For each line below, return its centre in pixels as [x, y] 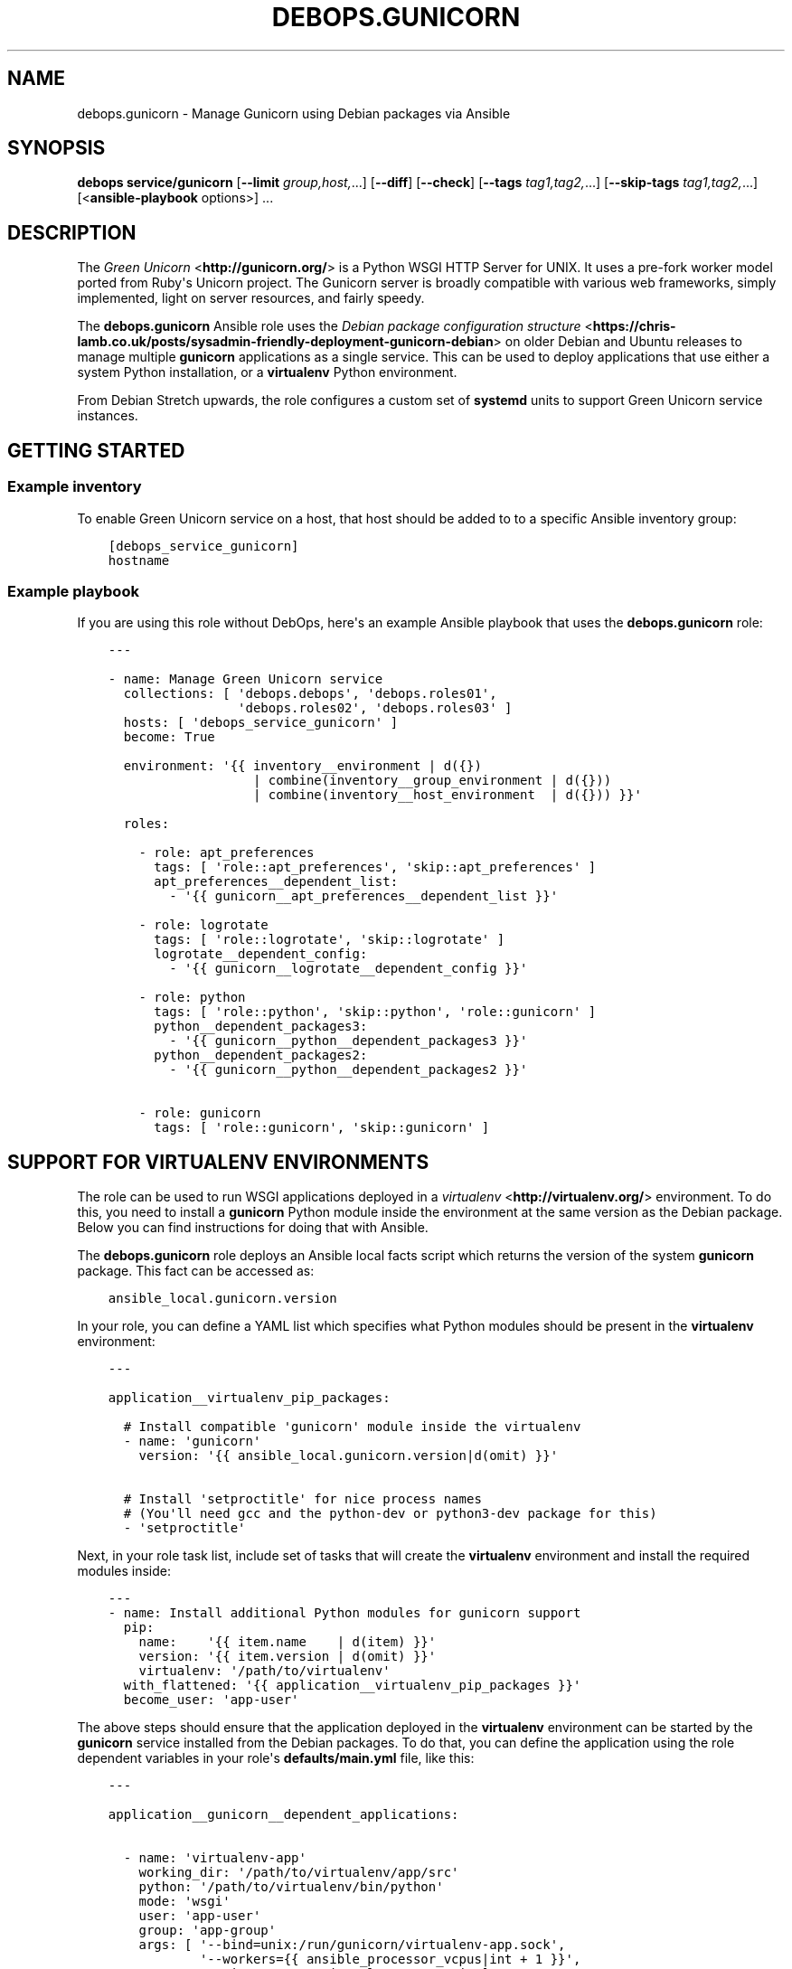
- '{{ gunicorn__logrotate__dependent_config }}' [349, 969]
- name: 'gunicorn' [192, 1441]
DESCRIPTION [72, 232]
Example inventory [75, 487]
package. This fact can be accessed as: [196, 1271]
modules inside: [124, 1571]
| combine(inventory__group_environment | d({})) [432, 781]
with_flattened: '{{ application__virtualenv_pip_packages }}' [352, 1686]
